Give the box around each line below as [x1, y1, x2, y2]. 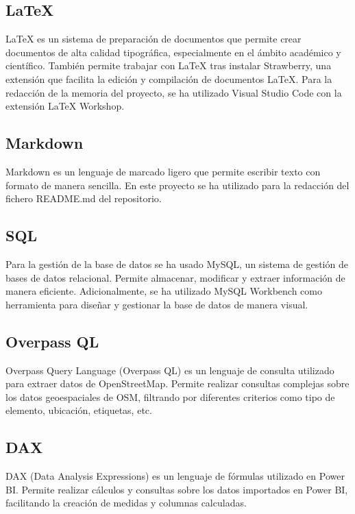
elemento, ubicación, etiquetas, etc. [5, 403, 152, 417]
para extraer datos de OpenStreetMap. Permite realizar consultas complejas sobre [5, 376, 350, 391]
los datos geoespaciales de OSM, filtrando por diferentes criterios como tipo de [5, 389, 335, 404]
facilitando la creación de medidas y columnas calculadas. [5, 495, 247, 510]
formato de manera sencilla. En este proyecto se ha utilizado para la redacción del [5, 178, 350, 192]
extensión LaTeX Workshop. [5, 99, 125, 113]
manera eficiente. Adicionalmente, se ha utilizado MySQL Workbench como [5, 284, 322, 298]
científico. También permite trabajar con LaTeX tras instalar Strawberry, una [5, 58, 332, 73]
